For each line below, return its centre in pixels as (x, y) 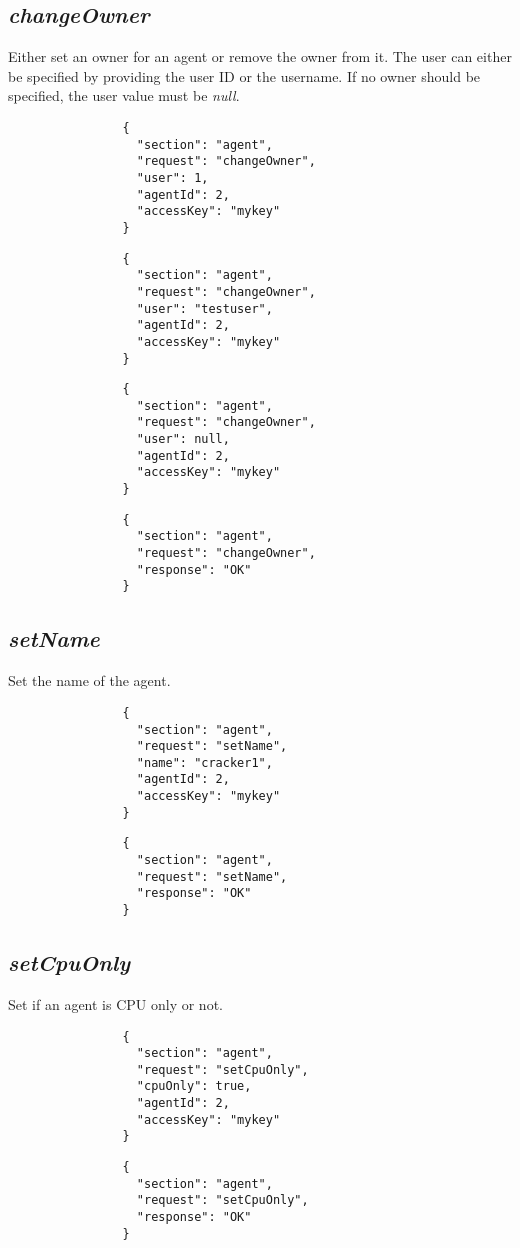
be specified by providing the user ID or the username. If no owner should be (244, 75)
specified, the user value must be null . (124, 95)
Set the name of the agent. (89, 680)
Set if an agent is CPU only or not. (115, 1003)
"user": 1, (172, 177)
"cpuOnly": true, (194, 1086)
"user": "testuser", (204, 308)
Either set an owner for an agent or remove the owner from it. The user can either (260, 56)
